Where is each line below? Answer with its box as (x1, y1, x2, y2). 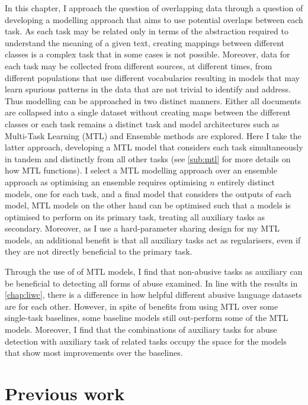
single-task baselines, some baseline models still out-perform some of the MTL (5, 311, 288, 324)
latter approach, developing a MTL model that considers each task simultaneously (5, 141, 303, 153)
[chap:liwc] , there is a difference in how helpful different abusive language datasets (5, 288, 302, 301)
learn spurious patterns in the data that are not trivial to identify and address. (5, 83, 291, 95)
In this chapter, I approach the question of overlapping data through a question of (5, 2, 303, 14)
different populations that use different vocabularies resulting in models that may (5, 71, 300, 83)
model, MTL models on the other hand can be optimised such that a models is (5, 199, 291, 211)
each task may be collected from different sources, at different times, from (5, 59, 272, 72)
